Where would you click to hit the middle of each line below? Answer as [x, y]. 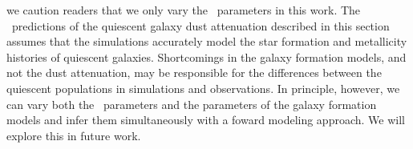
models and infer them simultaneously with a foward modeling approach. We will [206, 120]
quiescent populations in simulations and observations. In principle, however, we [203, 88]
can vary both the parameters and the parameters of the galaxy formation [192, 104]
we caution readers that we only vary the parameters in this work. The [184, 10]
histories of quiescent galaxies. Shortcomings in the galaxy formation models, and [206, 56]
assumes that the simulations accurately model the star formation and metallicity [207, 41]
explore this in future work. [74, 135]
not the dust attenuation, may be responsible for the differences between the [194, 72]
